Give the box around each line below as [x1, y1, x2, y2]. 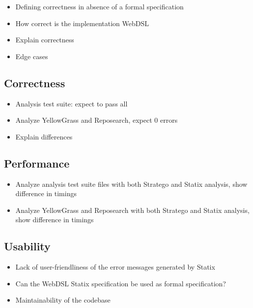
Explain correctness [15, 34, 74, 45]
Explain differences [15, 131, 73, 141]
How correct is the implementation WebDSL [15, 18, 149, 28]
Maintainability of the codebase [15, 295, 111, 305]
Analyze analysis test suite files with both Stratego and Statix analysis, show [15, 178, 248, 189]
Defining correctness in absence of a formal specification [15, 1, 184, 11]
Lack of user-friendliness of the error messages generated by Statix [15, 262, 215, 272]
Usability [4, 239, 51, 254]
